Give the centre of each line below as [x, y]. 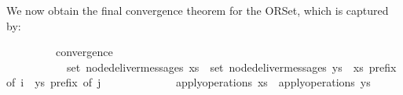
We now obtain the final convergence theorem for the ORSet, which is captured [198, 10]
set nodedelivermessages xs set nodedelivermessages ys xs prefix [231, 67]
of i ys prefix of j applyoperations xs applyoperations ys [189, 82]
